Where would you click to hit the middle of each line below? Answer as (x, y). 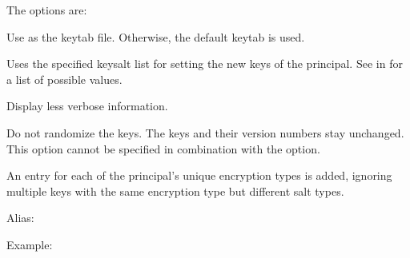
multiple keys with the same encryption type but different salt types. (175, 191)
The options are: (47, 10)
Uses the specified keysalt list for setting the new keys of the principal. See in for (205, 64)
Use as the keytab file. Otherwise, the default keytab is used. (156, 36)
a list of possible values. (64, 79)
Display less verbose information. (87, 106)
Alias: (20, 218)
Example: (30, 244)
